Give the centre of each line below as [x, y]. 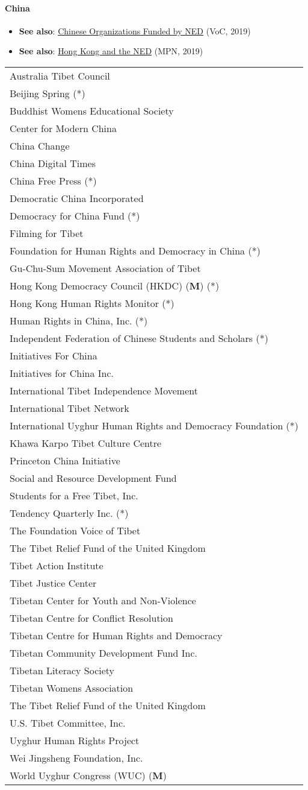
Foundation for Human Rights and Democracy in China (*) [135, 250]
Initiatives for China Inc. [62, 373]
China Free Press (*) [53, 180]
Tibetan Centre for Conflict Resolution [91, 618]
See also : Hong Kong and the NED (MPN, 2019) [111, 51]
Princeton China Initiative [65, 460]
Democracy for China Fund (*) [75, 215]
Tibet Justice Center [53, 583]
